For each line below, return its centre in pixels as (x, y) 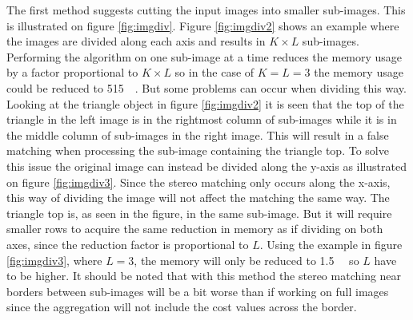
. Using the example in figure (331, 244)
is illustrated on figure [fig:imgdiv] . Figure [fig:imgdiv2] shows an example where (203, 25)
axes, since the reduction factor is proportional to (128, 244)
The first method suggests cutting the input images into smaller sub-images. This (206, 10)
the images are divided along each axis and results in (136, 41)
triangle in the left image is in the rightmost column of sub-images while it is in (202, 119)
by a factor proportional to (72, 72)
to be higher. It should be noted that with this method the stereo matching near (204, 276)
